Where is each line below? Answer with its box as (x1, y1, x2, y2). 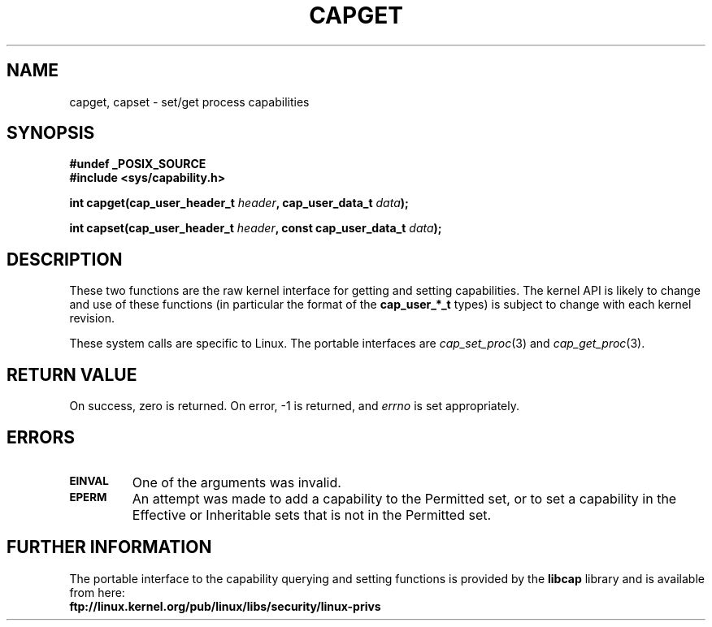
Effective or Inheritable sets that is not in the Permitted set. (132, 506, 492, 523)
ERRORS (7, 426, 76, 448)
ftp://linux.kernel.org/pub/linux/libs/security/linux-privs (69, 599, 381, 613)
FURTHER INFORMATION (7, 537, 212, 558)
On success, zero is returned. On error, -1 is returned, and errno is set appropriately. (69, 399, 519, 413)
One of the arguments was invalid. (132, 473, 341, 491)
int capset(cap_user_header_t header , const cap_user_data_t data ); (69, 221, 442, 236)
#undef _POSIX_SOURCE (69, 157, 206, 171)
